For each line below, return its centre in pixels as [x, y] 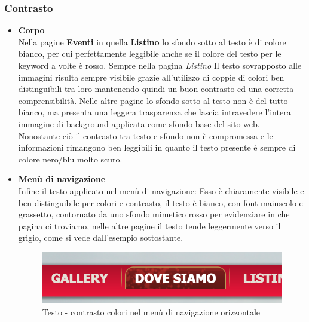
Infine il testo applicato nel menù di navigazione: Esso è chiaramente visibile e [161, 190]
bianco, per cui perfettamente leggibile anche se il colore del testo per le [150, 53]
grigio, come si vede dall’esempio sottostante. [101, 237]
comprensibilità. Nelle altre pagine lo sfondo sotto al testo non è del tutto [153, 100]
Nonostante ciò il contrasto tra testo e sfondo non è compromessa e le [146, 135]
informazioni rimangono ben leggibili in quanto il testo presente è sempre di [157, 147]
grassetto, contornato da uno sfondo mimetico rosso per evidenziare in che [154, 214]
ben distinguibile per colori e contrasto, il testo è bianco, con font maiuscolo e [160, 202]
